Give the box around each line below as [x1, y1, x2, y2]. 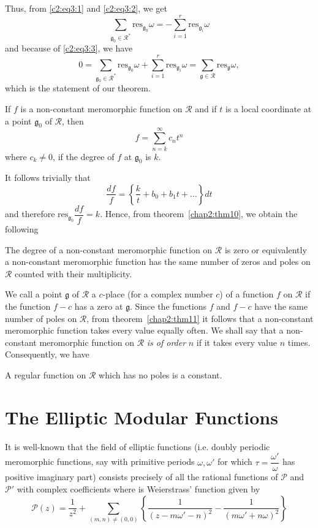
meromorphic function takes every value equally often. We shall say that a [5, 324, 284, 337]
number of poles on [5, 312, 77, 324]
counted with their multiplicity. [15, 267, 132, 280]
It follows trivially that [5, 171, 91, 184]
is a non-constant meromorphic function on [20, 102, 183, 115]
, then [62, 114, 84, 127]
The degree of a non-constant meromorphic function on [5, 243, 213, 256]
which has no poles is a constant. [99, 368, 222, 381]
